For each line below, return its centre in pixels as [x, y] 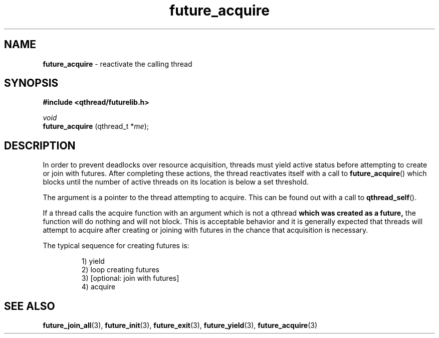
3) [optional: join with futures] [130, 278]
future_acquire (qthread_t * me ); [96, 126]
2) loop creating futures [120, 270]
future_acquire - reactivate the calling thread [118, 64]
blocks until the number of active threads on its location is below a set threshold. [176, 182]
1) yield [93, 261]
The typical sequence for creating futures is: [116, 246]
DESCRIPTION [40, 145]
